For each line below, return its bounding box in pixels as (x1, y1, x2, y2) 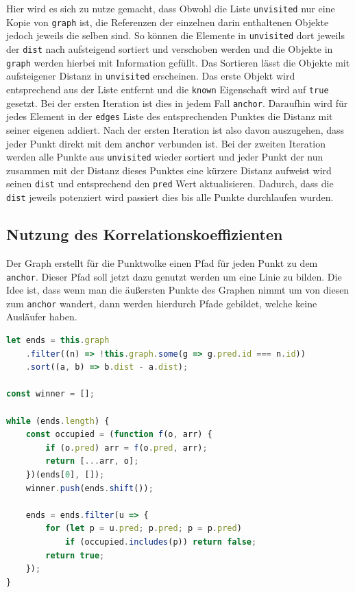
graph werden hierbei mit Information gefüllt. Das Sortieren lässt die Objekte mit (6, 55, 350, 69)
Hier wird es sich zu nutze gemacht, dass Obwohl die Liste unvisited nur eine (6, 1, 335, 15)
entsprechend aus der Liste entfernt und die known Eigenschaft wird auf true (6, 82, 329, 96)
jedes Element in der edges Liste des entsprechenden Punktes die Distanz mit (6, 109, 333, 123)
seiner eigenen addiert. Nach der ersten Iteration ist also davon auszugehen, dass (6, 122, 345, 137)
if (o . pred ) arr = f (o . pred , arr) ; (45, 442, 208, 453)
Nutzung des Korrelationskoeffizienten (6, 224, 283, 245)
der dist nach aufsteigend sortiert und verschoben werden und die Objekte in (6, 41, 333, 56)
